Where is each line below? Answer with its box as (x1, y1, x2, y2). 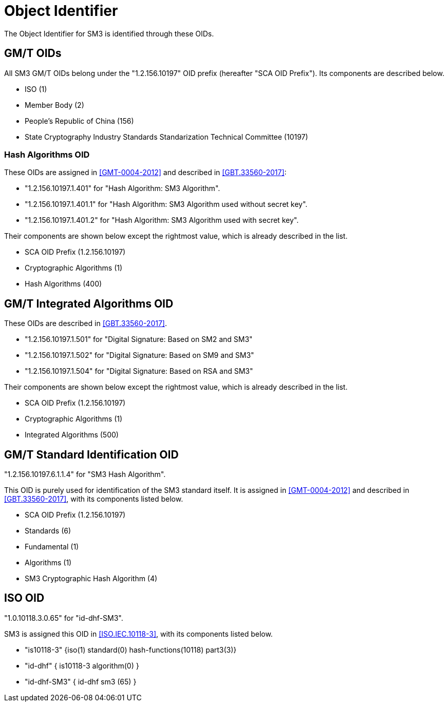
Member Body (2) (25, 100, 84, 109)
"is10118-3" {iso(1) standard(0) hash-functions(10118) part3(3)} (25, 645, 237, 654)
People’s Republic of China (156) (25, 116, 134, 125)
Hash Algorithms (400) (25, 279, 102, 289)
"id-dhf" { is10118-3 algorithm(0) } (25, 661, 139, 670)
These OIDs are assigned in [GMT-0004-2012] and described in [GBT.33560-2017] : (4, 168, 287, 177)
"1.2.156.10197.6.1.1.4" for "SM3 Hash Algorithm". (4, 470, 166, 479)
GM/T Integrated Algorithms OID (4, 297, 174, 310)
